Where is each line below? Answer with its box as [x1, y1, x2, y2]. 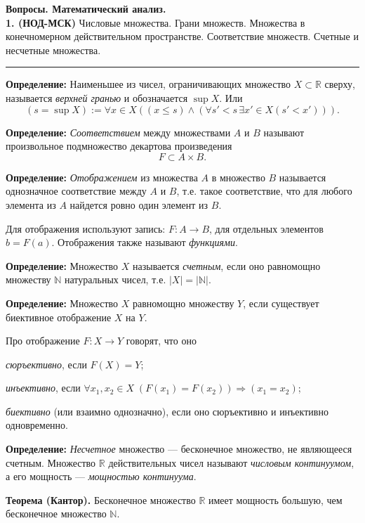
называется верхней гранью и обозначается [6, 90, 188, 105]
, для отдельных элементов [209, 221, 324, 235]
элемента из [6, 197, 56, 212]
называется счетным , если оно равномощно [133, 258, 321, 273]
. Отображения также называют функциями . [51, 235, 238, 250]
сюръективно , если [6, 356, 87, 371]
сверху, [324, 77, 355, 91]
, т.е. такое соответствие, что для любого [176, 183, 352, 198]
